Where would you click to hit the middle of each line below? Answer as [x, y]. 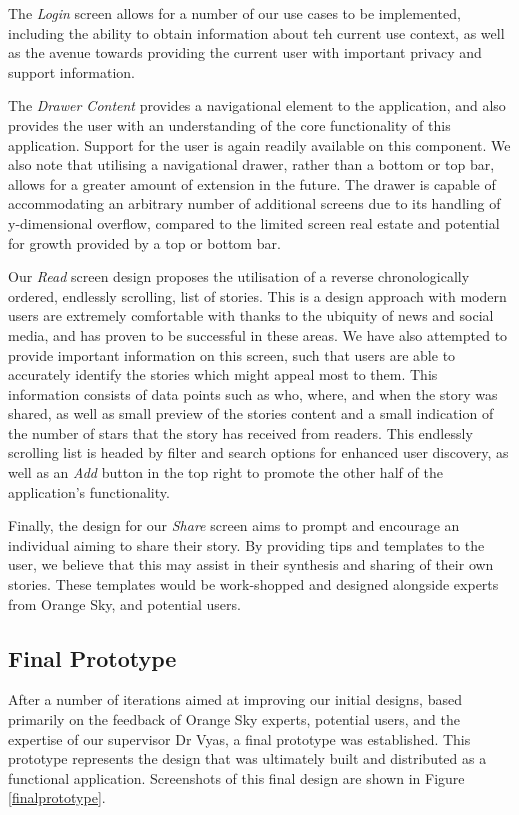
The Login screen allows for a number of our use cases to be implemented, [234, 13]
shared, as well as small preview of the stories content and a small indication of [251, 413]
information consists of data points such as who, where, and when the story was [253, 393]
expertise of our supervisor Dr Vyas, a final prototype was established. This [239, 738]
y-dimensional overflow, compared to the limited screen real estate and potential [254, 222]
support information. [71, 71]
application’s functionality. [89, 491]
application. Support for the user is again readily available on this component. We [259, 144]
